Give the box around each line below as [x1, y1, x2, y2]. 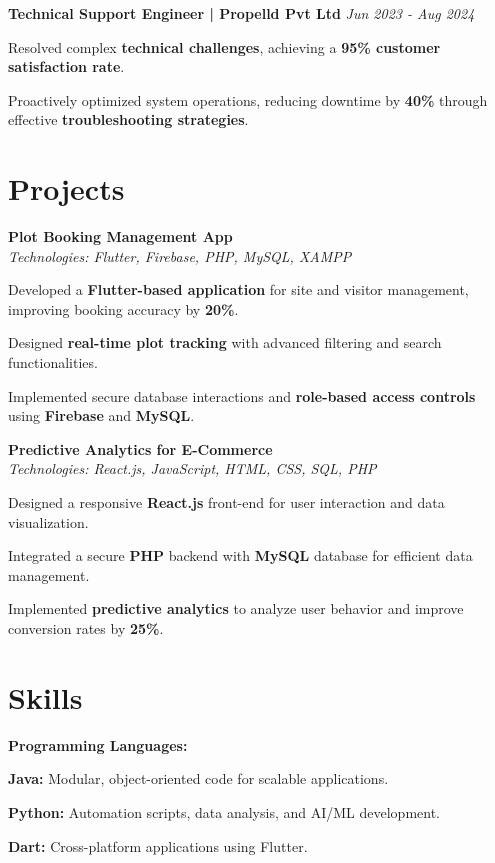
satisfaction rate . [8, 56, 125, 77]
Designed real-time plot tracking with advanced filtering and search [8, 332, 442, 353]
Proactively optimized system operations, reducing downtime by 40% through [8, 89, 488, 110]
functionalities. [8, 352, 98, 373]
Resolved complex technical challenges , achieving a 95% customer [8, 36, 441, 57]
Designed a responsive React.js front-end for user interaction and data [8, 492, 445, 513]
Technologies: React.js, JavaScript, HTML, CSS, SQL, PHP [8, 458, 377, 479]
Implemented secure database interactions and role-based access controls [8, 385, 476, 406]
